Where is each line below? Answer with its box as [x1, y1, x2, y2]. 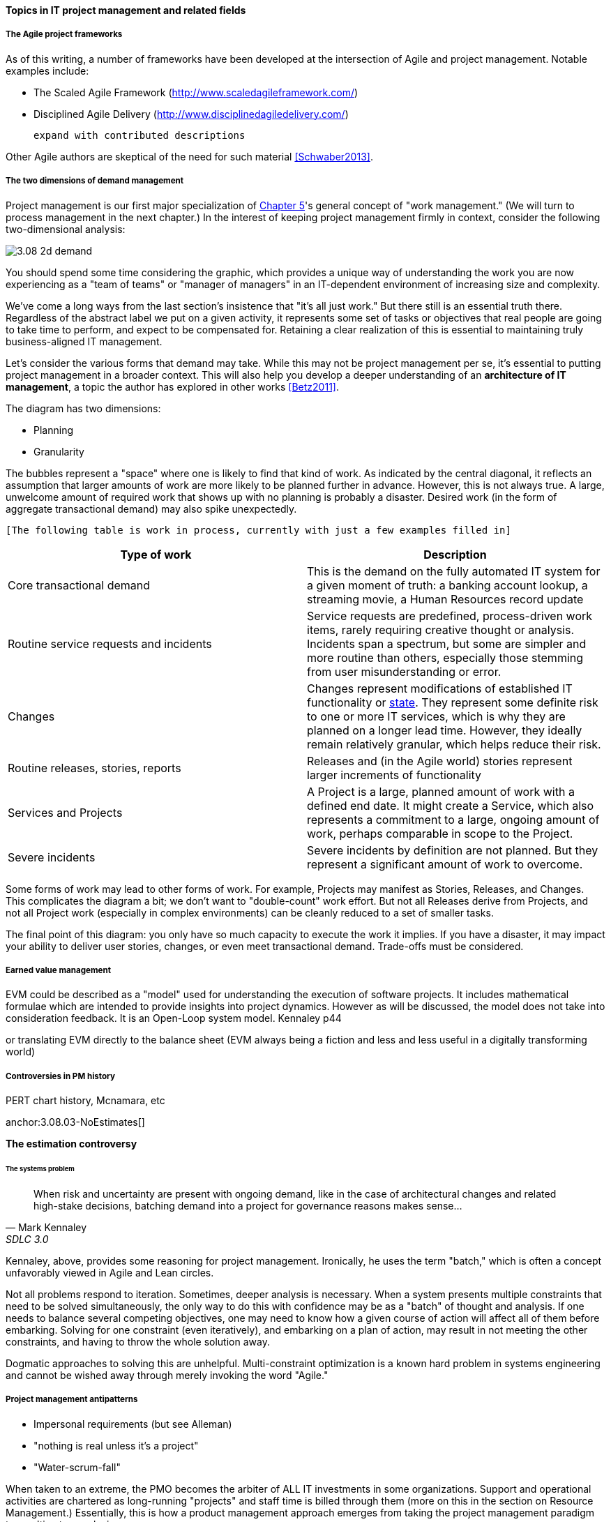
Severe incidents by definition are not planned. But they [307, 843, 598, 857]
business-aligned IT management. [6, 335, 163, 347]
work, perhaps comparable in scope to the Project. [307, 826, 573, 841]
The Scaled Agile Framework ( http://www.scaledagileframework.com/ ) [33, 86, 359, 98]
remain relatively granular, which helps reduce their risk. [307, 737, 601, 751]
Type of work [120, 547, 192, 562]
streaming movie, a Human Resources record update [307, 592, 584, 606]
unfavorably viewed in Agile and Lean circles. [6, 1266, 214, 1279]
